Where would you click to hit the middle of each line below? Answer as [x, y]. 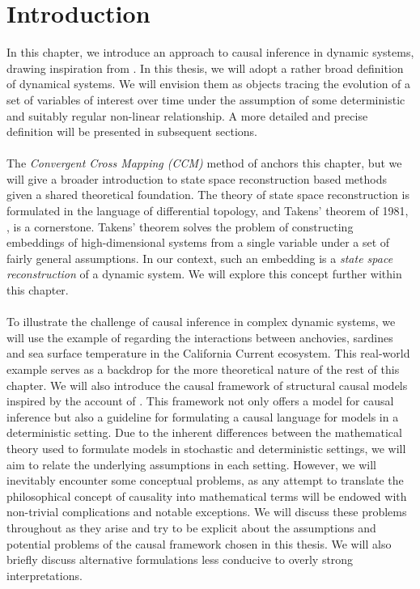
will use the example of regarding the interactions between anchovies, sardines [200, 337]
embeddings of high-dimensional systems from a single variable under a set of [198, 242]
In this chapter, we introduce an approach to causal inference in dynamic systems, [210, 52]
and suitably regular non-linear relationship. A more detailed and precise [187, 115]
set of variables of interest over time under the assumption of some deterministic [206, 99]
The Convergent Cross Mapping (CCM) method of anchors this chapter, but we [204, 163]
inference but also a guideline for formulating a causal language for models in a [203, 416]
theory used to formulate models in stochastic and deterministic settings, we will [206, 448]
